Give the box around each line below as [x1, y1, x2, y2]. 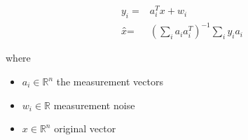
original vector [54, 121, 116, 136]
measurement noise [53, 97, 135, 112]
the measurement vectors [56, 74, 164, 89]
